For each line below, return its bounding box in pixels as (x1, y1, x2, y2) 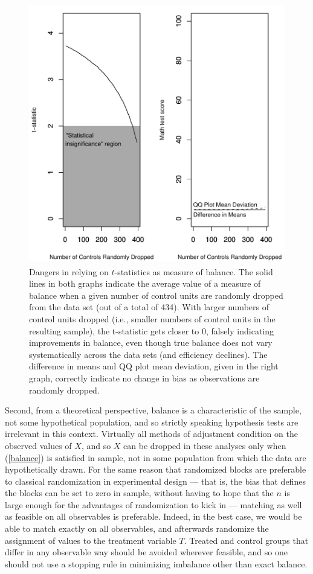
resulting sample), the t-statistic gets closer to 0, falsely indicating (29, 324, 274, 337)
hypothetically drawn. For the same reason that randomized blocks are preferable (5, 463, 306, 476)
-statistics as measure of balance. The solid (114, 265, 273, 278)
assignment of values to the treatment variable (5, 534, 176, 546)
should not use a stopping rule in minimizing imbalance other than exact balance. (5, 557, 308, 570)
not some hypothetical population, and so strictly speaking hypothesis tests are (5, 415, 298, 428)
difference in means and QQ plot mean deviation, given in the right (29, 360, 279, 372)
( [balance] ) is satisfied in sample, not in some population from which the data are (5, 451, 306, 464)
